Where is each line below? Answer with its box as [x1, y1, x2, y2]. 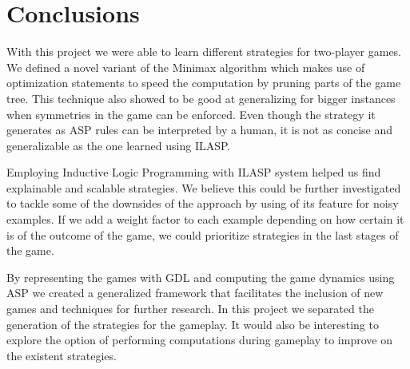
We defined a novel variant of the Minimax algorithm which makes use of [6, 58, 365, 75]
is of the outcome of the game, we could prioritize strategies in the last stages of [6, 226, 399, 243]
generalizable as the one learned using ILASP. [6, 137, 231, 153]
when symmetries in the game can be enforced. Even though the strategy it [6, 105, 376, 122]
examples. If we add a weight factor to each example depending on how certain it [6, 211, 404, 228]
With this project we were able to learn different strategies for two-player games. [6, 43, 402, 60]
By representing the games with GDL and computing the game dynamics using [6, 268, 395, 285]
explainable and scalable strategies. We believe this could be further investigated [6, 179, 401, 196]
